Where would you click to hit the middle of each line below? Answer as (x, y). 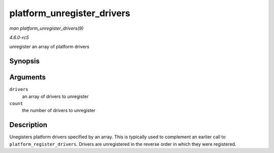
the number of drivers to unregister (59, 111)
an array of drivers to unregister (55, 96)
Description (28, 125)
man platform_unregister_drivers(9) (46, 28)
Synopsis (25, 61)
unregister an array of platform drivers (49, 47)
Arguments (28, 78)
